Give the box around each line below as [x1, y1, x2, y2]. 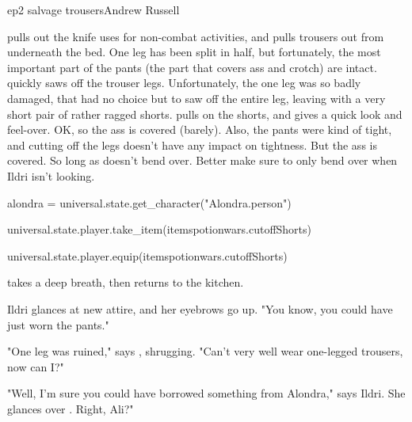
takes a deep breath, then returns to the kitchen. [7, 274, 244, 291]
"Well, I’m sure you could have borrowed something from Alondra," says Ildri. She [7, 385, 406, 401]
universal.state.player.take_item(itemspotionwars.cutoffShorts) [7, 221, 312, 238]
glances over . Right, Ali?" [7, 400, 134, 416]
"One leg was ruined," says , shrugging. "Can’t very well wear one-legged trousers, [7, 343, 403, 359]
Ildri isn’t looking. [7, 167, 95, 184]
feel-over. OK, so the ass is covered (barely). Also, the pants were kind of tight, [7, 121, 392, 138]
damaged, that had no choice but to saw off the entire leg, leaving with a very [7, 89, 386, 106]
